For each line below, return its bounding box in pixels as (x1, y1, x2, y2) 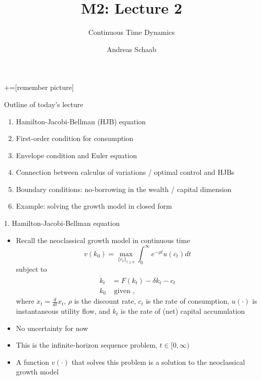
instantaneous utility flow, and (16, 306, 110, 316)
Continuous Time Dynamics (88, 27, 175, 37)
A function (16, 356, 50, 367)
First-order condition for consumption (16, 133, 134, 144)
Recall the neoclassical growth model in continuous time (16, 234, 190, 245)
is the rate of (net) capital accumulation (120, 306, 245, 316)
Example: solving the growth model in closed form (16, 201, 172, 211)
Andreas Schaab (106, 43, 157, 54)
